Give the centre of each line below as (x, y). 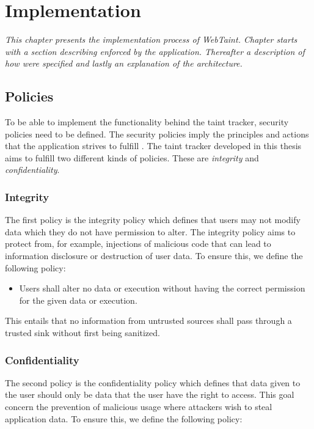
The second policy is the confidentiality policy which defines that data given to (153, 382)
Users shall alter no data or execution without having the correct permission (162, 288)
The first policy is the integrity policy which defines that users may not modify (153, 220)
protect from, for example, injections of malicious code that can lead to (138, 244)
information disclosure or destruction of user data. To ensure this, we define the (154, 256)
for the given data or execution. (78, 300)
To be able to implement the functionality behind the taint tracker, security (147, 122)
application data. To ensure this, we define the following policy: (124, 418)
